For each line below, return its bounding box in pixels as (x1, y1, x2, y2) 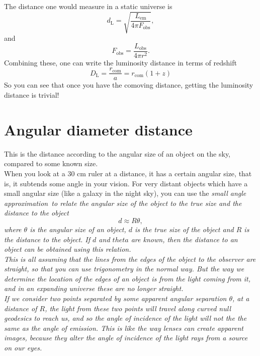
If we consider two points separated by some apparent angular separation (4, 293, 227, 304)
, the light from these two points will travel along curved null (45, 303, 231, 313)
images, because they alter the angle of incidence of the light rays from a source (4, 332, 248, 343)
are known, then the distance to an (131, 234, 238, 244)
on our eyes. (4, 342, 42, 353)
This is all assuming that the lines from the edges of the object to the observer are (4, 253, 256, 264)
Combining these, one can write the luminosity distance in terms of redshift (4, 57, 237, 67)
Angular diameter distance (4, 119, 193, 139)
